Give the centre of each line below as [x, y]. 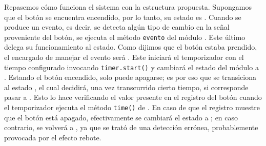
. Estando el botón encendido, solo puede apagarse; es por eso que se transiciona [130, 77]
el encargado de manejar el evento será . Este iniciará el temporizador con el [124, 57]
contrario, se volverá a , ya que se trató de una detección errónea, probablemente [131, 127]
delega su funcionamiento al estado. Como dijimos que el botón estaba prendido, [131, 47]
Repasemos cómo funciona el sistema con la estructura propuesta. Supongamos [128, 7]
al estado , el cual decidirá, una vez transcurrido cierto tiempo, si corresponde [126, 87]
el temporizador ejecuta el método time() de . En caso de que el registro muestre [132, 107]
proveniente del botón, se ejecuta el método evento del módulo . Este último [125, 37]
